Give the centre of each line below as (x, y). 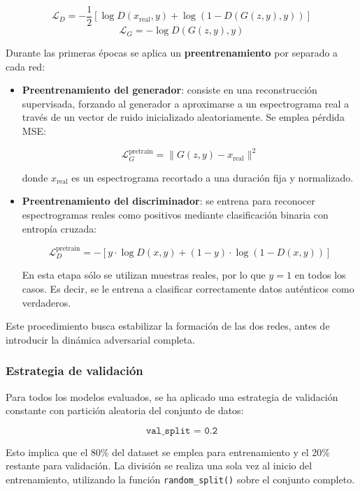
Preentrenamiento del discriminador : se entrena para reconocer (168, 201)
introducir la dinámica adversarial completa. (100, 339)
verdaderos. (46, 302)
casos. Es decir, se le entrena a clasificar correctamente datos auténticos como (188, 289)
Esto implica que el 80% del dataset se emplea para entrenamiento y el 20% (168, 452)
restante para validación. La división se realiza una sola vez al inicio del (159, 466)
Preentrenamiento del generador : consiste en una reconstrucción (170, 90)
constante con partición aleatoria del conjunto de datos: (125, 410)
